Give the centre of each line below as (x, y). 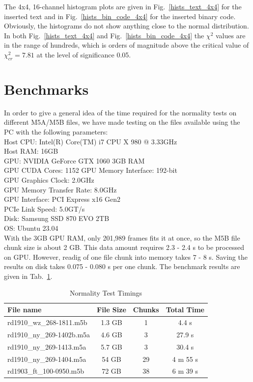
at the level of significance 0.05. (84, 54)
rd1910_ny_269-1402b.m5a (49, 334)
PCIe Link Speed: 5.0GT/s (44, 208)
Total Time (185, 310)
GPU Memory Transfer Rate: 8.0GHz (60, 189)
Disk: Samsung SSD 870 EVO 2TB (57, 218)
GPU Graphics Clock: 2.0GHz (49, 180)
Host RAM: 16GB (31, 151)
